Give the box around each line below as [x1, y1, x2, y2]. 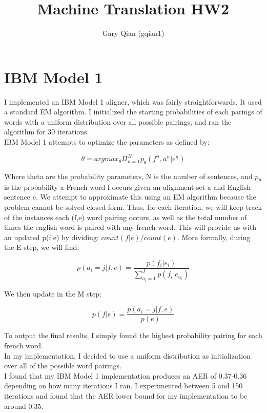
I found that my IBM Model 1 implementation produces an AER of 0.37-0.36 [4, 370, 247, 381]
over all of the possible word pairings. [4, 360, 122, 371]
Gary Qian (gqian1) [102, 28, 165, 38]
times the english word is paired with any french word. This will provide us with [4, 222, 257, 232]
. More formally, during [177, 231, 251, 242]
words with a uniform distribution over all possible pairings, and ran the [4, 116, 232, 127]
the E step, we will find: [4, 242, 79, 252]
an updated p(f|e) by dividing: [4, 231, 99, 242]
